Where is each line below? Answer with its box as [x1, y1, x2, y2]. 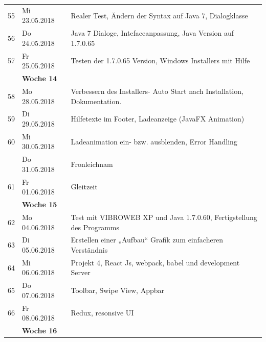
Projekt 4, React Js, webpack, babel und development [71, 257, 240, 267]
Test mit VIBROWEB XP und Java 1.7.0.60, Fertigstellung [71, 211, 257, 222]
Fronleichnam [71, 159, 113, 169]
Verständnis [71, 244, 108, 255]
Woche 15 [22, 199, 57, 210]
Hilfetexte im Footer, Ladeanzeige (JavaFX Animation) [71, 113, 245, 124]
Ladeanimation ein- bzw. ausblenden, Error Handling [71, 136, 237, 146]
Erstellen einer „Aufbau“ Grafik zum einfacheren [71, 234, 224, 245]
